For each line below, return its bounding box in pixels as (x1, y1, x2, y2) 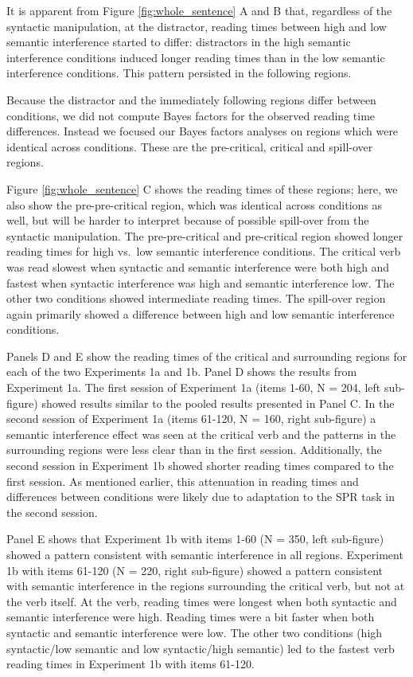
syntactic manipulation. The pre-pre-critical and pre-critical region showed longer (6, 227, 403, 244)
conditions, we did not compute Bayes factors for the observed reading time (6, 107, 376, 123)
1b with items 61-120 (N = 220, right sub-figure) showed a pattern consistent (6, 562, 383, 578)
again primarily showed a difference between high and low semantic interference (6, 305, 395, 322)
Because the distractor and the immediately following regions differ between (6, 91, 376, 108)
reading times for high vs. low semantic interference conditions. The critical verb (6, 243, 401, 260)
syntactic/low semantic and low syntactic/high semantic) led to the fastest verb (6, 640, 395, 656)
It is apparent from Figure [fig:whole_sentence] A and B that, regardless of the (6, 2, 392, 18)
